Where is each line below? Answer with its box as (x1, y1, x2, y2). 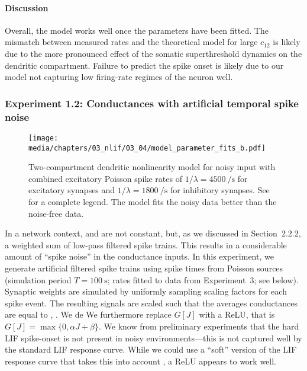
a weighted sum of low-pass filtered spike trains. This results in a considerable (5, 238, 287, 251)
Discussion (5, 1, 49, 14)
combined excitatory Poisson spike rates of (28, 172, 182, 184)
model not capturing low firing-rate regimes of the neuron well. (5, 71, 233, 83)
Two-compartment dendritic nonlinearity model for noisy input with (28, 161, 276, 173)
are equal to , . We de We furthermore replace (5, 308, 172, 321)
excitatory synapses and (28, 184, 115, 196)
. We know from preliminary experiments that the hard (98, 319, 299, 332)
